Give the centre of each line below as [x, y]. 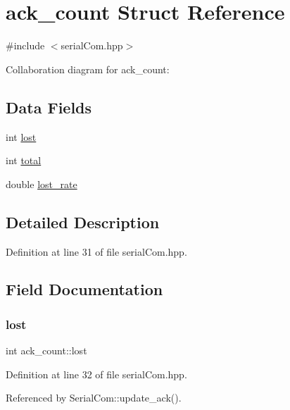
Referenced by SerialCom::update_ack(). [94, 398]
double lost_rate [42, 184]
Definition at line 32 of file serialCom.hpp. [96, 374]
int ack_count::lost [46, 350]
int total [24, 160]
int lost [21, 136]
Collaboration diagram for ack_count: [88, 69]
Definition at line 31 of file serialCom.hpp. [96, 251]
